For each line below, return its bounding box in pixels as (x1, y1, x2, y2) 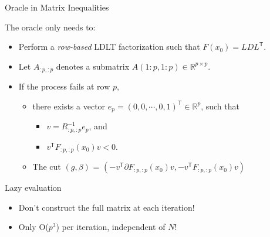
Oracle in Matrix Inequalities (5, 1, 109, 13)
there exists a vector (32, 99, 106, 112)
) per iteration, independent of (56, 221, 166, 233)
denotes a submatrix (56, 60, 130, 72)
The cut (32, 160, 61, 173)
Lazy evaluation (5, 181, 62, 194)
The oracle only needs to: (5, 20, 96, 33)
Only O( (18, 221, 49, 233)
